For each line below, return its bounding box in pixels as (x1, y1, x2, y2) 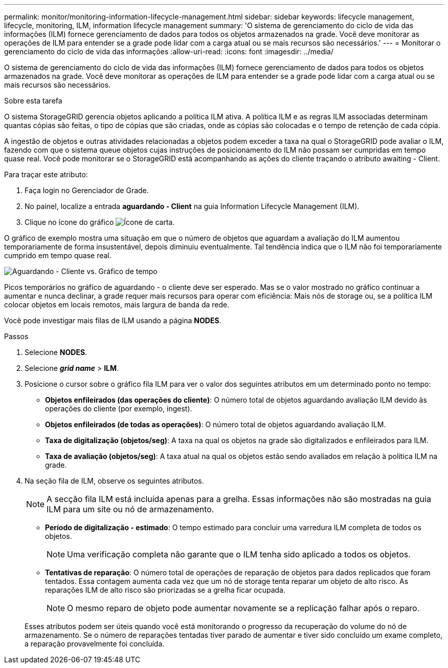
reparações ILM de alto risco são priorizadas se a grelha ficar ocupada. (45, 586, 285, 594)
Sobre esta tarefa (4, 96, 62, 105)
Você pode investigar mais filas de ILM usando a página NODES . (4, 316, 221, 325)
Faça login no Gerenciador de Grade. (25, 186, 149, 195)
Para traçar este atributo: (4, 170, 88, 179)
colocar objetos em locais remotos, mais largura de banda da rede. (4, 300, 230, 309)
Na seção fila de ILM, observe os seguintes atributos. (25, 476, 204, 485)
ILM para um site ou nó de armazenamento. (47, 504, 214, 514)
